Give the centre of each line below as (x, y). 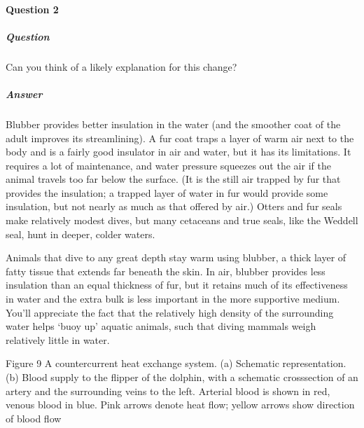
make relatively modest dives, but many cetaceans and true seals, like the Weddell (182, 220)
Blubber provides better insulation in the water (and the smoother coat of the (173, 124)
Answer (24, 94)
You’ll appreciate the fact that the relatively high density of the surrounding (170, 312)
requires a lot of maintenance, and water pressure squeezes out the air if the (168, 165)
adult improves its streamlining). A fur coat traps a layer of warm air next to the (180, 138)
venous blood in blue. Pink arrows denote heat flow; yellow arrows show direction (180, 405)
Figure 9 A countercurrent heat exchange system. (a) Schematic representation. (176, 363)
